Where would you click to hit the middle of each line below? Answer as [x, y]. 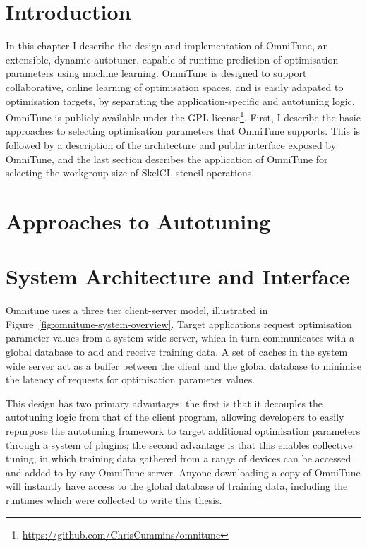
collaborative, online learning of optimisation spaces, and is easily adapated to [175, 86]
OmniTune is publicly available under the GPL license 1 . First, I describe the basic [183, 116]
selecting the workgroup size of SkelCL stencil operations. [130, 173]
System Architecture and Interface [178, 276]
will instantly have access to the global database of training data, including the [177, 486]
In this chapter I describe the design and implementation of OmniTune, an [167, 46]
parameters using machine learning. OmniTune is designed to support [156, 73]
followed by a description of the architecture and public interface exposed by [171, 144]
